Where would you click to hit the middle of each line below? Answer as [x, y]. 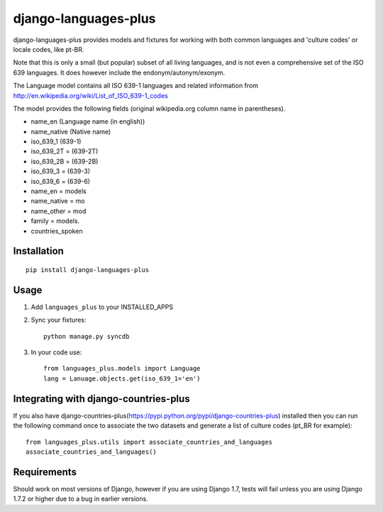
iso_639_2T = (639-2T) [65, 151]
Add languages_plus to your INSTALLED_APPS [102, 307]
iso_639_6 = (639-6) [61, 181]
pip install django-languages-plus [88, 269]
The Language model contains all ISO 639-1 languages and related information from [136, 86]
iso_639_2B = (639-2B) [65, 161]
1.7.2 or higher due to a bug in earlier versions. [81, 499]
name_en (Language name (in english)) [88, 121]
